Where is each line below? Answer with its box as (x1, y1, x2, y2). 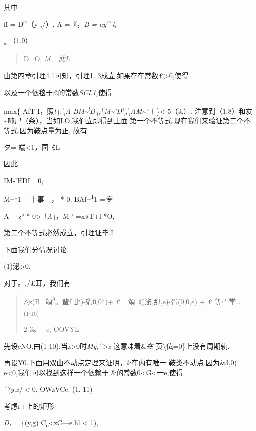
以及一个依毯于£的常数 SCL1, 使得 (4, 87, 112, 97)
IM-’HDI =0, (4, 175, 44, 185)
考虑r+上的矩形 (4, 400, 54, 411)
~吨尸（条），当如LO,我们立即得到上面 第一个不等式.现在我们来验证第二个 (4, 115, 244, 126)
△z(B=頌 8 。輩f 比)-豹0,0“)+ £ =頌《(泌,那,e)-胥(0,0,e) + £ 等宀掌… (23, 294, 241, 306)
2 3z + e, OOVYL (23, 323, 79, 334)
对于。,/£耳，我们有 (4, 277, 71, 287)
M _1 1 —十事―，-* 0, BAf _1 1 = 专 (4, 192, 112, 204)
